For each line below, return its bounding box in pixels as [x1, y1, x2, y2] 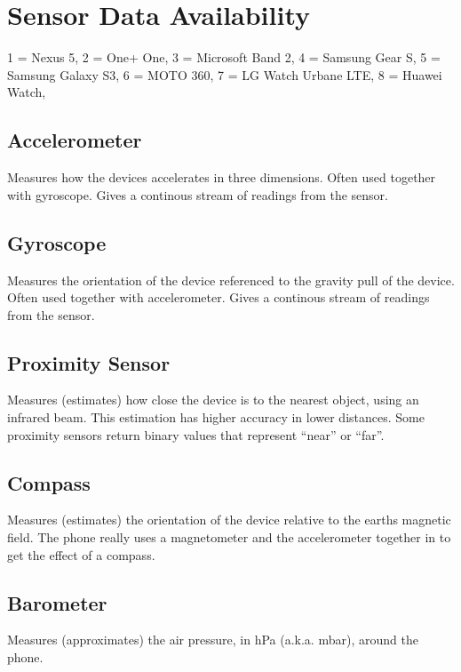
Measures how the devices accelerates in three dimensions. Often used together [7, 168, 436, 187]
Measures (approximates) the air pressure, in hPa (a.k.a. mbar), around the [7, 630, 418, 649]
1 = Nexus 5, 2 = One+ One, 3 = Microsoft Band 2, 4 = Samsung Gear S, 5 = [7, 48, 441, 67]
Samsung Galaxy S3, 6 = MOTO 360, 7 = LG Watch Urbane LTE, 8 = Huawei [7, 65, 442, 84]
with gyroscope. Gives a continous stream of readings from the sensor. [7, 185, 388, 204]
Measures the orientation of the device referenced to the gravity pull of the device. [7, 270, 455, 289]
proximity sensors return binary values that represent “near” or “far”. [7, 425, 385, 444]
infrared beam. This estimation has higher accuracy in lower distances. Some [7, 408, 425, 427]
